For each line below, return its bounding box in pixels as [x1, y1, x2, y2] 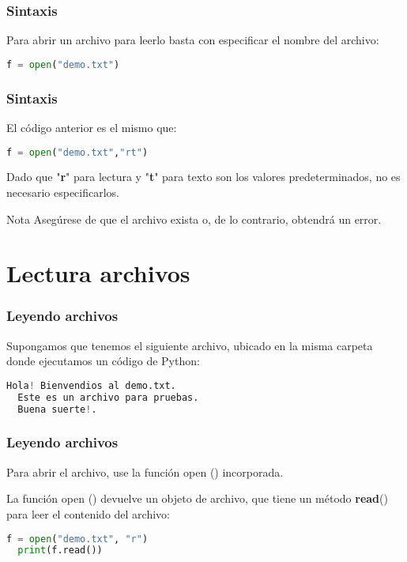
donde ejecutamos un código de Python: [6, 353, 200, 369]
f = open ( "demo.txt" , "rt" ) [6, 146, 149, 158]
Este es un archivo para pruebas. [17, 391, 199, 403]
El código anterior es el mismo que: [6, 119, 177, 135]
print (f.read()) [17, 545, 103, 556]
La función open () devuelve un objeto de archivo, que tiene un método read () [6, 490, 388, 507]
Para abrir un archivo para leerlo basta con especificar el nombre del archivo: [6, 32, 379, 48]
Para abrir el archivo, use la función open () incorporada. [6, 463, 284, 480]
